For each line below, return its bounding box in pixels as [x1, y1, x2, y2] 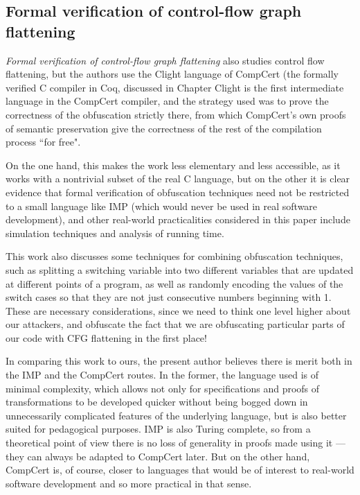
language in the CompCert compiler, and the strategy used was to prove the [6, 94, 329, 108]
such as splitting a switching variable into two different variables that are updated [6, 262, 354, 277]
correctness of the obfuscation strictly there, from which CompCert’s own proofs [6, 107, 346, 121]
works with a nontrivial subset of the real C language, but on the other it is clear [6, 171, 350, 186]
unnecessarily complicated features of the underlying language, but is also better [6, 408, 347, 422]
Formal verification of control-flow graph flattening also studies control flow [6, 53, 325, 67]
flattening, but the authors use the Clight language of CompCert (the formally [6, 67, 339, 81]
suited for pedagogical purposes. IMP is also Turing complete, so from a [6, 422, 311, 436]
